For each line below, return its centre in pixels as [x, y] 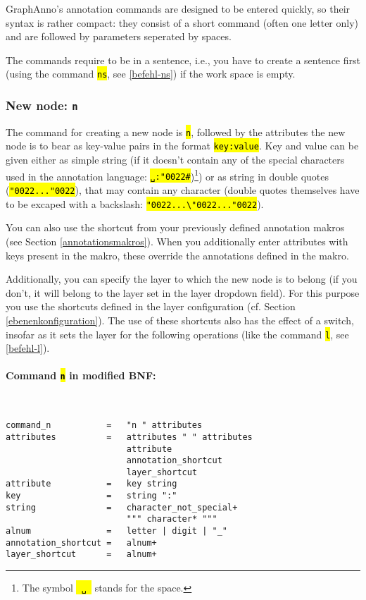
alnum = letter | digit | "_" [116, 531]
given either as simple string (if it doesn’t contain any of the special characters [175, 160]
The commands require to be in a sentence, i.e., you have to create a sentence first [183, 60]
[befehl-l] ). [28, 348]
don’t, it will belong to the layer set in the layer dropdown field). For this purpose [183, 292]
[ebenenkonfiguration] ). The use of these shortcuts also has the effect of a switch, [180, 320]
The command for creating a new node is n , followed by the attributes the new [176, 131]
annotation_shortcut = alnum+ [81, 543]
